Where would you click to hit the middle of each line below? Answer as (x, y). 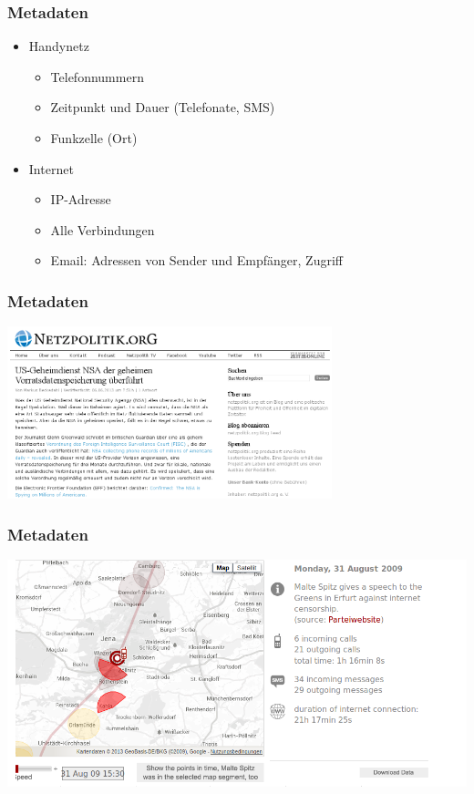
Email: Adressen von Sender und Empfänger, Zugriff (196, 260)
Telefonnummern (97, 76)
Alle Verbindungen (103, 229)
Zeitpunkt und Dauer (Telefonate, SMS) (163, 107)
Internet (51, 168)
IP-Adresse (81, 199)
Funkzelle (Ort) (94, 138)
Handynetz (59, 46)
